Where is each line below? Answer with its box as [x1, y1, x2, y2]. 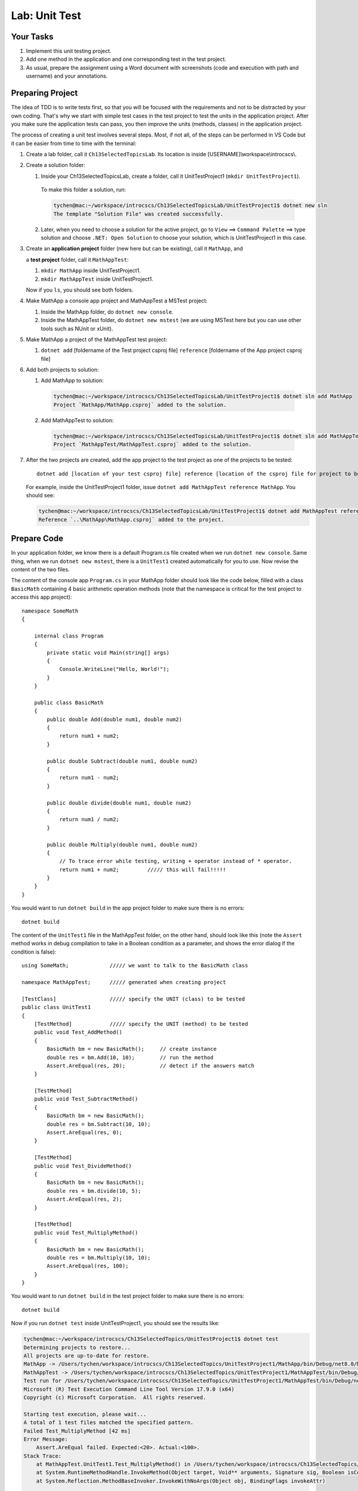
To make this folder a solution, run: [41, 186, 126, 193]
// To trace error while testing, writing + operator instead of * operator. [59, 858, 292, 865]
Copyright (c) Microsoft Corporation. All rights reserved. [23, 1394, 206, 1401]
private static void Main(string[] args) [47, 649, 170, 656]
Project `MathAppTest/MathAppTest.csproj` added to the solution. [53, 441, 252, 448]
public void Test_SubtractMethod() [33, 1096, 138, 1103]
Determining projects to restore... [23, 1344, 131, 1351]
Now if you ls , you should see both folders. [26, 286, 134, 293]
